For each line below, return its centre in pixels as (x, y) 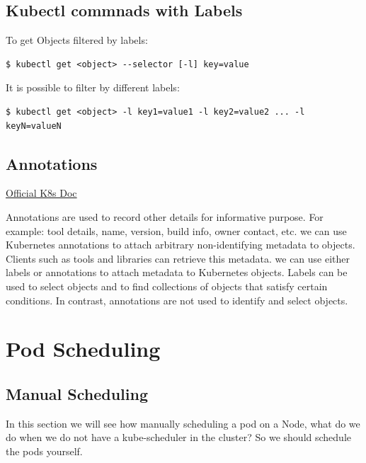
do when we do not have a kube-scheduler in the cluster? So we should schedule (179, 437)
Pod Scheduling (83, 349)
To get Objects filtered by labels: (77, 40)
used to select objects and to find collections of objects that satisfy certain (167, 286)
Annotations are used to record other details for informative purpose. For (165, 216)
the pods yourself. (44, 451)
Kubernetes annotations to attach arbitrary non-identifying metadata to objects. (181, 245)
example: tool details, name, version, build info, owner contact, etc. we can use (176, 230)
